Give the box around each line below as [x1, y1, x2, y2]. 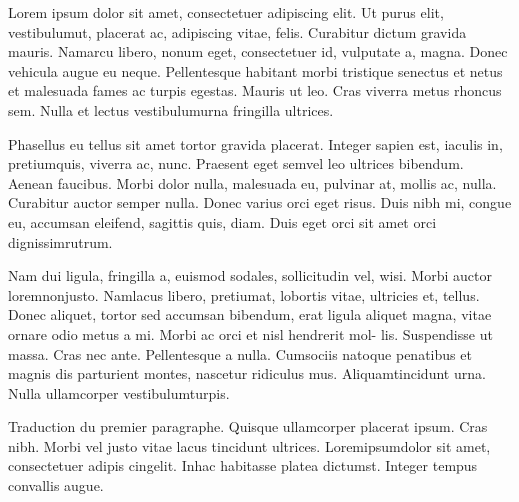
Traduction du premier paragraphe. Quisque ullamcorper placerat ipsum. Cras [8, 416, 488, 437]
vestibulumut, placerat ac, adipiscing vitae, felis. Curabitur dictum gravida [8, 21, 467, 42]
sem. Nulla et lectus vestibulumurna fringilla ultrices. [8, 99, 334, 120]
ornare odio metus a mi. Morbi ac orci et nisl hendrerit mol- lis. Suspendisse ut [8, 323, 493, 344]
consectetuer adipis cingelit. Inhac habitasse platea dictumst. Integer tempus [8, 455, 478, 476]
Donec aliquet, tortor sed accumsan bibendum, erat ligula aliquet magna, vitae [8, 304, 492, 325]
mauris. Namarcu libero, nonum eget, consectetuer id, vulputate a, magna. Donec [8, 41, 508, 62]
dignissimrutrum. [8, 231, 113, 252]
